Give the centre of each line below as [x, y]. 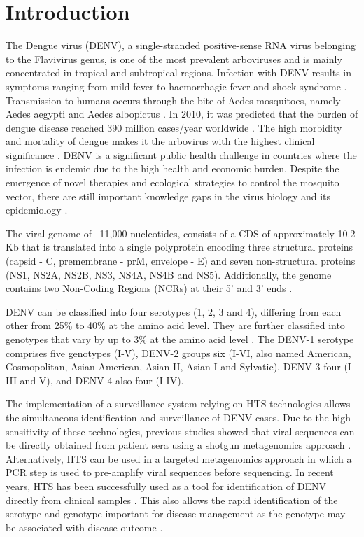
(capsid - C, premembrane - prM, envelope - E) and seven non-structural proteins [181, 261]
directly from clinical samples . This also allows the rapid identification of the [172, 500]
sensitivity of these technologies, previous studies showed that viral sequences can [180, 431]
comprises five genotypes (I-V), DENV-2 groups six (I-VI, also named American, [178, 353]
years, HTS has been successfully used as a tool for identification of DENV [166, 486]
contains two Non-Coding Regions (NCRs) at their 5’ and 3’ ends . [149, 288]
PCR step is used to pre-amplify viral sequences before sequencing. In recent [170, 472]
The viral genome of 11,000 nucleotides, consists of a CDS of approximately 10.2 [181, 233]
